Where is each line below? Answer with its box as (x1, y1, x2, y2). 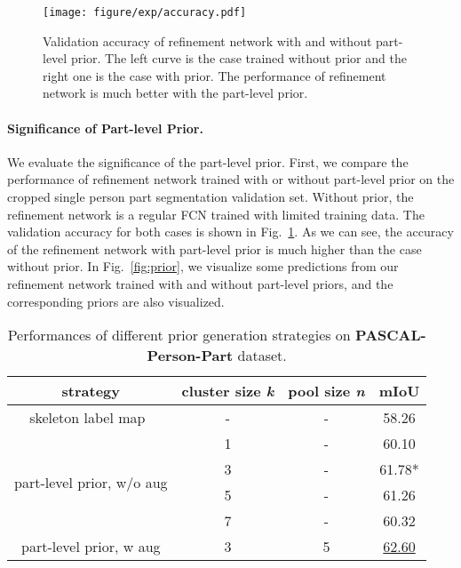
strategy (61, 380, 121, 402)
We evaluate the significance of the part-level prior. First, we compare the (7, 152, 409, 171)
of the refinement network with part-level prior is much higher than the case (7, 239, 422, 258)
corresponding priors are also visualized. (7, 292, 225, 310)
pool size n (288, 380, 365, 402)
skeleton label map (29, 407, 146, 428)
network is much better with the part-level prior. (43, 84, 308, 102)
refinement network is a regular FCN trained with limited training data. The (7, 204, 425, 223)
